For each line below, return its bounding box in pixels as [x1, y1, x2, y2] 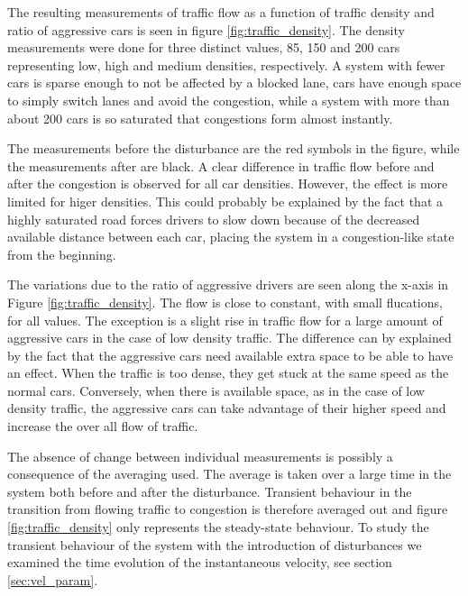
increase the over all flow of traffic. [7, 417, 198, 436]
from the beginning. [7, 244, 116, 263]
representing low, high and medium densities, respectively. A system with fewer [7, 55, 445, 74]
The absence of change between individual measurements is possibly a [7, 446, 393, 465]
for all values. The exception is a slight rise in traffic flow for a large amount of [7, 310, 443, 329]
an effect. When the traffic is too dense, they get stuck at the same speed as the [7, 363, 449, 382]
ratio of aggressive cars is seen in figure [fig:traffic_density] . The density [7, 20, 405, 39]
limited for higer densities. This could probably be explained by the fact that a [7, 191, 443, 210]
